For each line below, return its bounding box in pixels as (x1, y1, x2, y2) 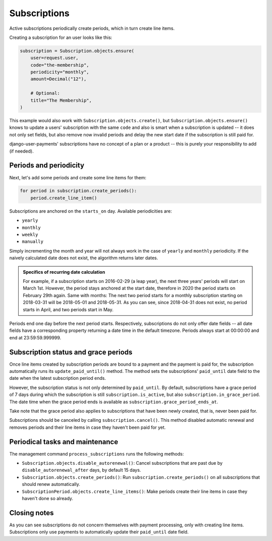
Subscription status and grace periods (9, 348, 133, 356)
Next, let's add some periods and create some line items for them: (9, 174, 147, 180)
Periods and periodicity (9, 161, 85, 170)
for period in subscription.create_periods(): (20, 188, 137, 194)
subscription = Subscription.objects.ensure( (20, 48, 134, 54)
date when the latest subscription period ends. (9, 375, 106, 381)
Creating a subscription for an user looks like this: (9, 34, 113, 40)
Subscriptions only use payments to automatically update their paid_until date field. (9, 529, 189, 535)
